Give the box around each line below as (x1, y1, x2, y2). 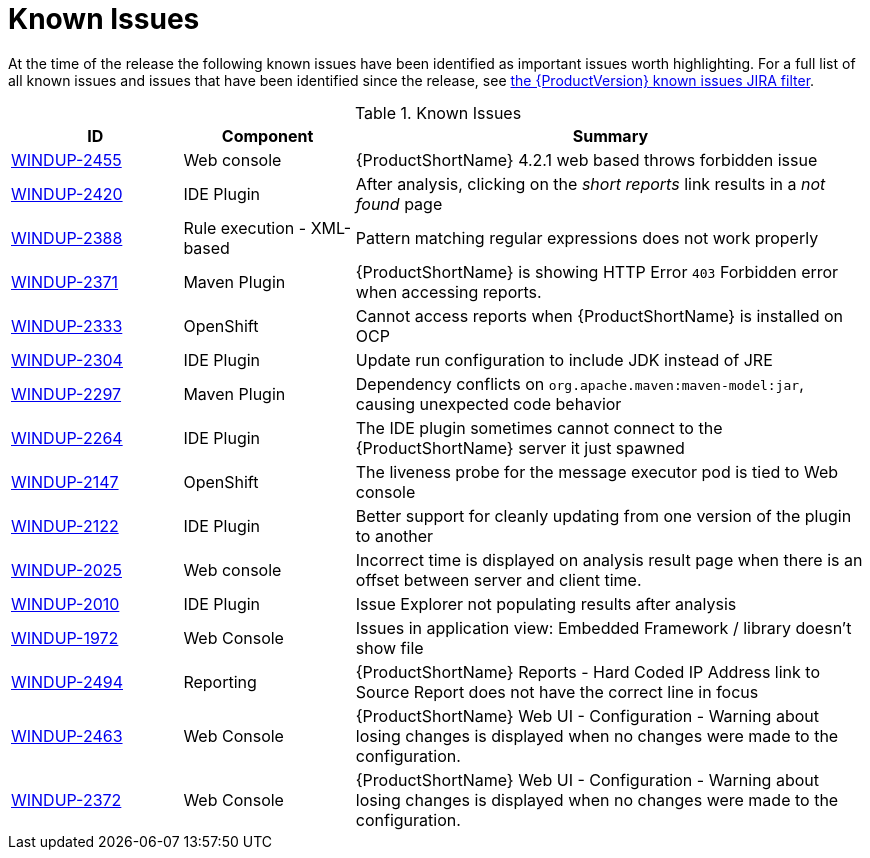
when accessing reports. (355, 281, 542, 302)
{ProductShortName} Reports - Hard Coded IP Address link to (355, 661, 821, 682)
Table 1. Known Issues (354, 102, 522, 123)
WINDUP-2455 (11, 149, 122, 170)
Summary (572, 125, 649, 146)
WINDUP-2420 (11, 183, 123, 204)
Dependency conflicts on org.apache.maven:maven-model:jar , (355, 373, 804, 394)
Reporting (183, 671, 257, 692)
